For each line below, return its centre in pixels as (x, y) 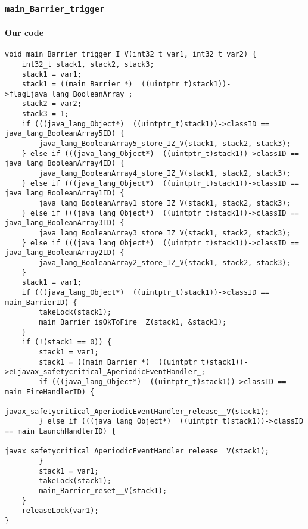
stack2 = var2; (52, 104)
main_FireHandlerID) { (50, 392)
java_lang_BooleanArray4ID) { (65, 164)
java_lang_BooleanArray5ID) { (65, 134)
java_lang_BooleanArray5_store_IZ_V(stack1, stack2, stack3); (165, 144)
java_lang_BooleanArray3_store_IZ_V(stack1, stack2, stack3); (165, 233)
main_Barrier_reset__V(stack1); (103, 491)
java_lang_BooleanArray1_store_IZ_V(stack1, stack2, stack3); (165, 203)
